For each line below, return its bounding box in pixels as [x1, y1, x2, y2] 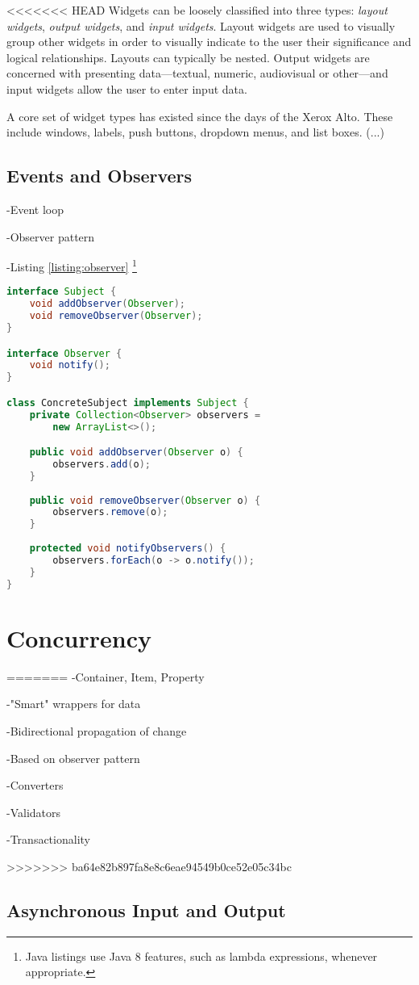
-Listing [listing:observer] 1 [6, 256, 137, 275]
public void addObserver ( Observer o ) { [29, 446, 243, 459]
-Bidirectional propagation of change [6, 722, 187, 739]
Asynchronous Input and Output [6, 897, 286, 922]
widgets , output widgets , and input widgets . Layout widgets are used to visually [6, 17, 396, 34]
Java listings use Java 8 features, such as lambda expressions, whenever [25, 947, 378, 964]
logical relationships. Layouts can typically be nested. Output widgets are [6, 48, 370, 65]
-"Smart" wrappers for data [6, 695, 141, 712]
